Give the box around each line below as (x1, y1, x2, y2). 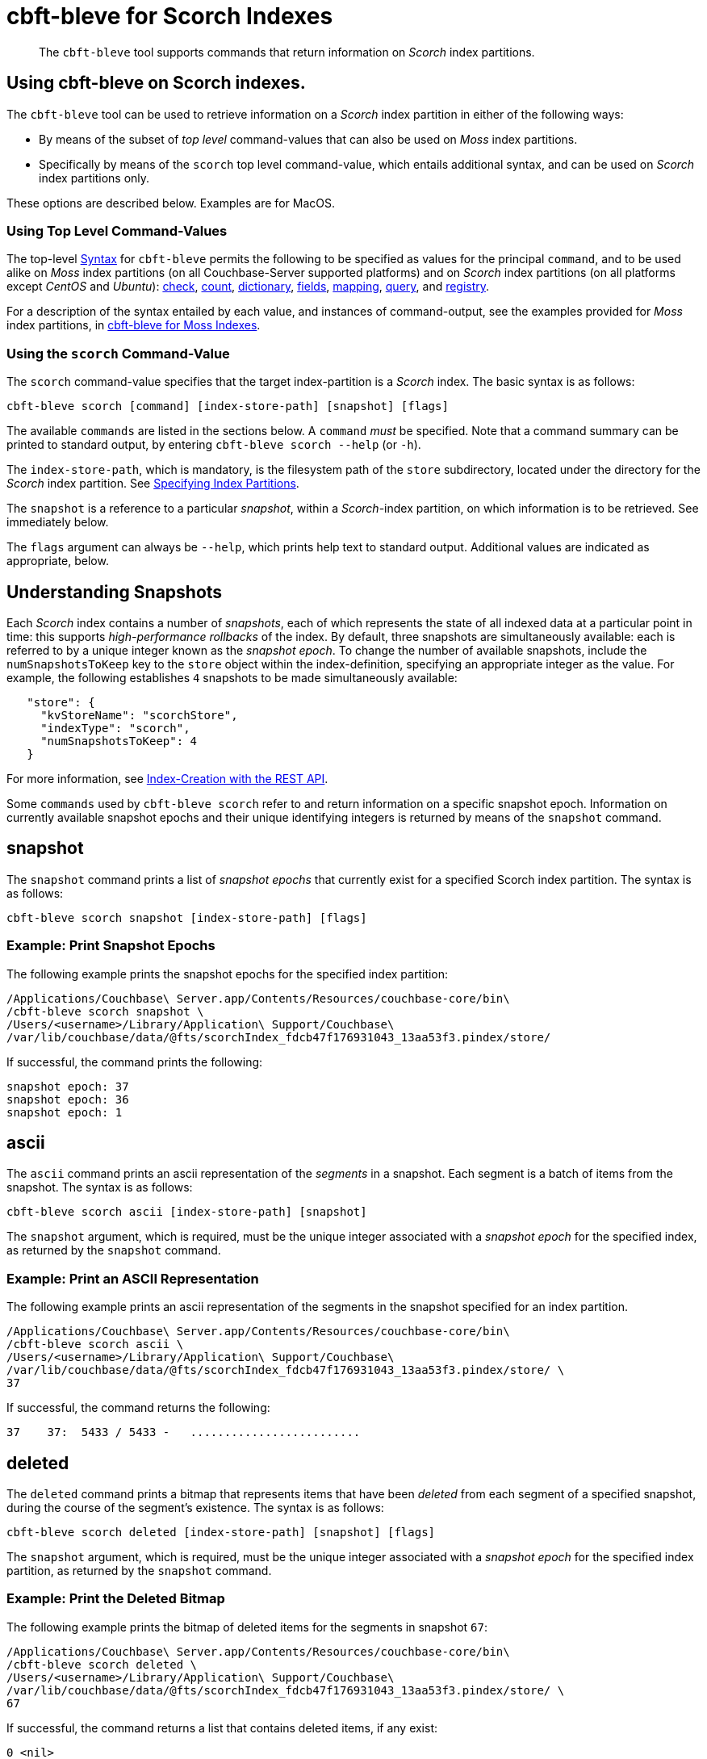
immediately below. (6, 515, 109, 530)
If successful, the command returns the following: (6, 1401, 270, 1415)
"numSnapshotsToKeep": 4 (40, 734, 198, 748)
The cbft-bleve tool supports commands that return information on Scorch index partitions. (39, 44, 535, 59)
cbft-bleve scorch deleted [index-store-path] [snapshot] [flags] (6, 1525, 436, 1539)
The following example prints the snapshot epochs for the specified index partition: (6, 966, 449, 981)
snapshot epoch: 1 (6, 1105, 123, 1119)
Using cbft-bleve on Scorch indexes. (6, 73, 306, 94)
